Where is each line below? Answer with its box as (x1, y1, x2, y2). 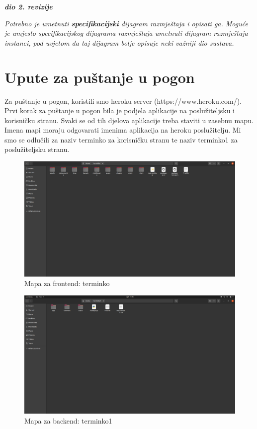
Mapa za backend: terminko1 (24, 415, 112, 426)
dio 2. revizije (4, 1, 53, 11)
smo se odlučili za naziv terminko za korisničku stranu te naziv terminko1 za (4, 134, 238, 144)
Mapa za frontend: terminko (24, 278, 110, 288)
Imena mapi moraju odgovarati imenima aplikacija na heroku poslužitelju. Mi (4, 125, 241, 135)
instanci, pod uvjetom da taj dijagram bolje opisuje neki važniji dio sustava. (4, 37, 234, 48)
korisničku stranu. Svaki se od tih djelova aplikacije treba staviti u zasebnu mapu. (4, 115, 254, 125)
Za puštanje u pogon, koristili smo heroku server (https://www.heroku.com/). (4, 95, 242, 106)
